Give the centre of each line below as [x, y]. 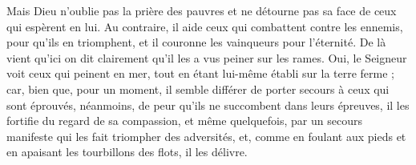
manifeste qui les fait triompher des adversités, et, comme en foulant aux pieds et [206, 136]
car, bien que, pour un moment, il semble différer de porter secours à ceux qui [198, 89]
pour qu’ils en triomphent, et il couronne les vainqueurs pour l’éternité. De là [196, 42]
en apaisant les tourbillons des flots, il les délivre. [127, 152]
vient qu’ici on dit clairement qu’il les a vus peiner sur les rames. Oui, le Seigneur [207, 57]
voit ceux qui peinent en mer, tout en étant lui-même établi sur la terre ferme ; [201, 73]
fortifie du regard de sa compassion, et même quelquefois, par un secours [184, 121]
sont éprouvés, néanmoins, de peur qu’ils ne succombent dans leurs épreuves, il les [208, 105]
